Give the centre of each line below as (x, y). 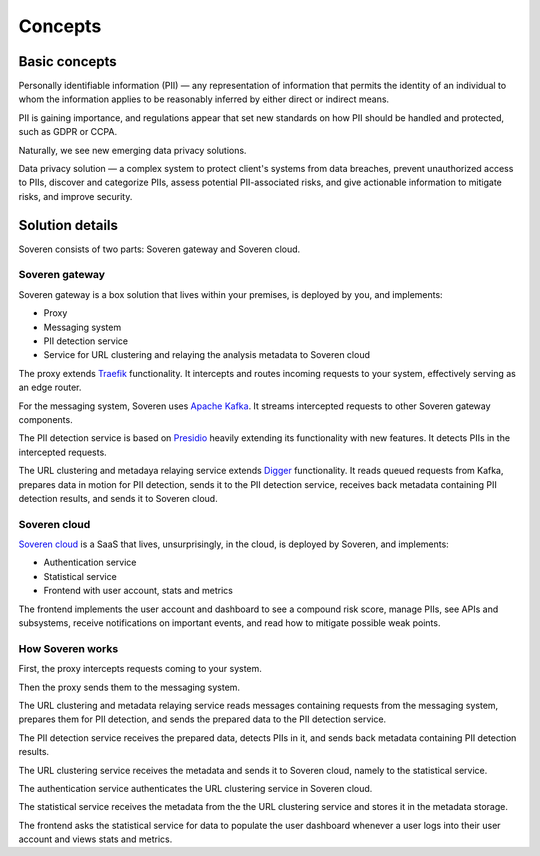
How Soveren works (68, 648)
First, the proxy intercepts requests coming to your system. (140, 669)
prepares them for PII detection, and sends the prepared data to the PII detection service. (202, 719)
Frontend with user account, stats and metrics (138, 591)
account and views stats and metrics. (95, 839)
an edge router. (50, 387)
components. (46, 419)
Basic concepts (67, 61)
